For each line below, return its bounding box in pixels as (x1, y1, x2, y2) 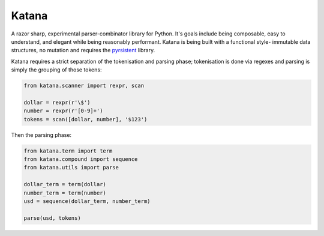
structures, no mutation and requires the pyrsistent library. (11, 47, 155, 54)
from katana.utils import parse (23, 164, 119, 171)
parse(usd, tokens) (23, 214, 81, 222)
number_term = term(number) (23, 189, 106, 196)
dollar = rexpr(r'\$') (23, 99, 91, 106)
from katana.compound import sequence (23, 156, 138, 163)
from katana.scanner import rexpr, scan (23, 82, 144, 89)
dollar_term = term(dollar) (23, 181, 106, 188)
